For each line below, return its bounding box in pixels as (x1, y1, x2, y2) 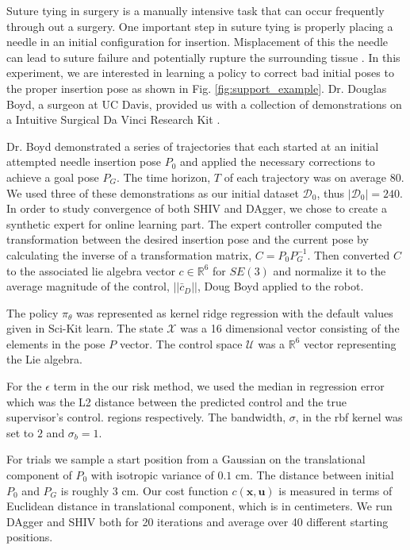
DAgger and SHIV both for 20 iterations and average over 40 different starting (6, 513, 389, 529)
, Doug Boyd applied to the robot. (197, 278, 364, 294)
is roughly (60, 482, 109, 498)
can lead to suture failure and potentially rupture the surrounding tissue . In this (6, 48, 400, 65)
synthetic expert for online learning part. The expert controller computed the (6, 215, 382, 232)
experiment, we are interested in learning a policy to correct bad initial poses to (6, 64, 394, 81)
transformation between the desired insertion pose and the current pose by (6, 231, 369, 248)
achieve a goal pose (6, 168, 99, 185)
